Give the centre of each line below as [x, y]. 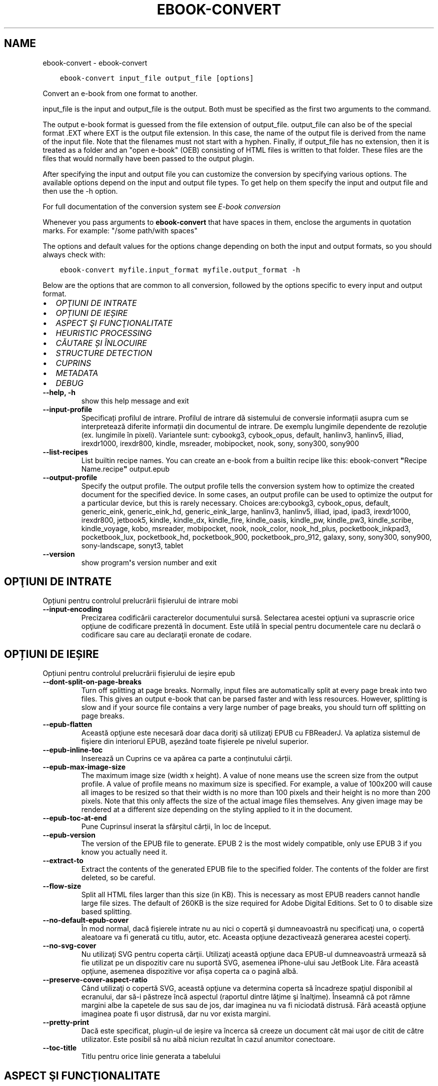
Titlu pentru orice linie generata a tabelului [151, 1056]
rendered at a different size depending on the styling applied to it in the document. [217, 810]
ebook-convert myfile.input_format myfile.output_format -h [180, 270]
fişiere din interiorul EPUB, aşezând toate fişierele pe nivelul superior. [195, 742]
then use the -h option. [80, 191]
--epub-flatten [67, 725]
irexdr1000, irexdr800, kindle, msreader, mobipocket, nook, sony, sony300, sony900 [220, 443]
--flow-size [62, 886]
